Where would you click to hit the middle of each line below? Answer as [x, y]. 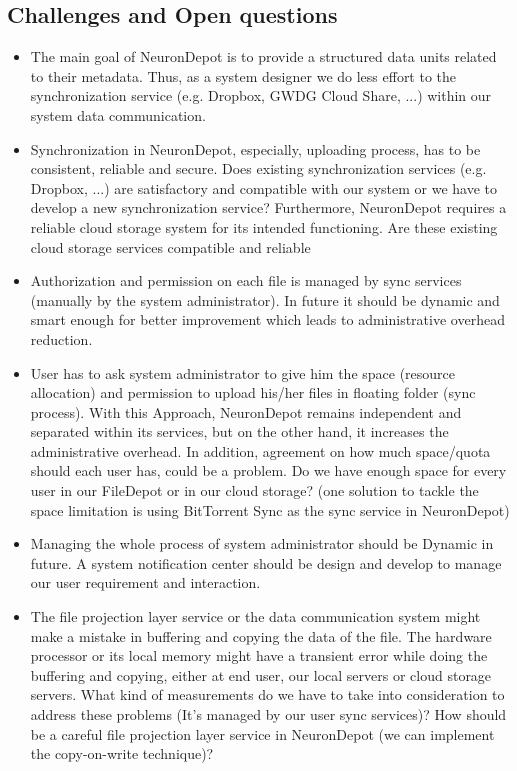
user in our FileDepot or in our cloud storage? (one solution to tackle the [254, 490]
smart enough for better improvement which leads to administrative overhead [267, 319]
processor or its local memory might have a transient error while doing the [259, 655]
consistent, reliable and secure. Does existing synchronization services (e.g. [258, 168]
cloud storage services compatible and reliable [170, 246]
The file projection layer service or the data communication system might [255, 616]
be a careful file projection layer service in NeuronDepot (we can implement [262, 733]
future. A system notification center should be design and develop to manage [266, 562]
